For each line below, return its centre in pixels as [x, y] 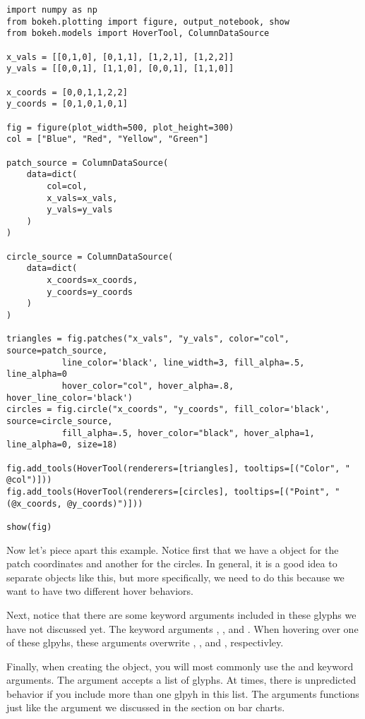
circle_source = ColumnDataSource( [90, 256]
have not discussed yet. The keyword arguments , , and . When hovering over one [182, 628]
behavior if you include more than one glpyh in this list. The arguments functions [183, 693]
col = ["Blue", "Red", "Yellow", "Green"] [108, 139]
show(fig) [29, 527]
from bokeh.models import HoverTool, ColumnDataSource [138, 34]
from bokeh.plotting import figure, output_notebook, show [148, 22]
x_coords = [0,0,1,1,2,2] [67, 92]
